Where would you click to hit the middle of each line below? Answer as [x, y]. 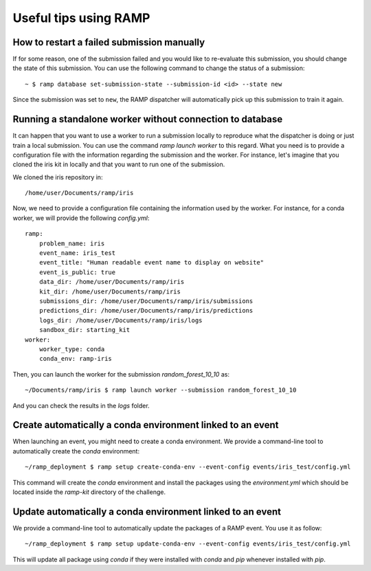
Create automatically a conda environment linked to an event [146, 425]
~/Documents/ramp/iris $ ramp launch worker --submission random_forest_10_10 [161, 390]
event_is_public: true [77, 272]
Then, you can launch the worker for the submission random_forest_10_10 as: [121, 374]
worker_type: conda [72, 349]
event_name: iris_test [77, 253]
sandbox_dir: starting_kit [85, 330]
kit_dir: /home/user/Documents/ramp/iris [110, 291]
